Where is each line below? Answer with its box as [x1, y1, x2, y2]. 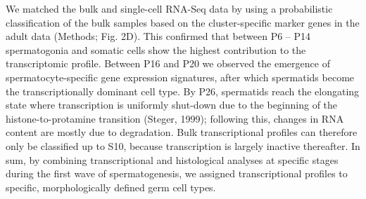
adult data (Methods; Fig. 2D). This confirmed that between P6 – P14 [6, 29, 311, 43]
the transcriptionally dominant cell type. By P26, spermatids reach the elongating [6, 83, 360, 98]
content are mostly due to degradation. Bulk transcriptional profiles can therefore [6, 125, 358, 139]
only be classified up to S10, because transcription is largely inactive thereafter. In [6, 138, 360, 153]
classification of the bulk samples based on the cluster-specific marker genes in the [6, 15, 360, 29]
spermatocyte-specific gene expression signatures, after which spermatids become [6, 69, 355, 84]
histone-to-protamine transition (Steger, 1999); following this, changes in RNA [6, 111, 344, 125]
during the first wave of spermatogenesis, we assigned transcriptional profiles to [6, 166, 348, 181]
